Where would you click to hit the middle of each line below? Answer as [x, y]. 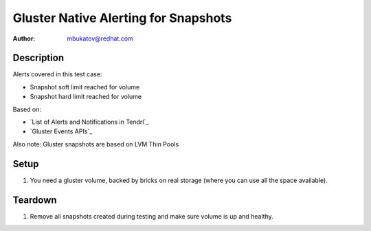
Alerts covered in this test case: [57, 74]
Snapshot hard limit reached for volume [86, 97]
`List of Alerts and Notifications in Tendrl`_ [89, 122]
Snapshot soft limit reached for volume [85, 87]
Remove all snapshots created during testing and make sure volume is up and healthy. [152, 216]
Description [38, 58]
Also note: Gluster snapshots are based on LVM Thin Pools [96, 144]
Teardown [35, 200]
